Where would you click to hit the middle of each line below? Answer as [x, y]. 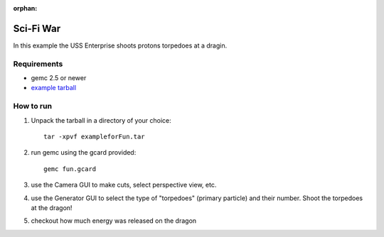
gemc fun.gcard [70, 169]
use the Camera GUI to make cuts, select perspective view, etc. [124, 185]
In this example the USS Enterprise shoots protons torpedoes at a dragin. [120, 45]
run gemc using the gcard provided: [84, 153]
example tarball [54, 88]
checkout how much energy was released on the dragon [114, 221]
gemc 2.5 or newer [59, 78]
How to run [33, 106]
